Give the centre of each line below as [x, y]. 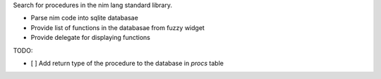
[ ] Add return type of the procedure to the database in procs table [127, 63]
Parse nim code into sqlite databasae [85, 18]
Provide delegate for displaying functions [91, 38]
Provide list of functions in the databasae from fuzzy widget [117, 27]
